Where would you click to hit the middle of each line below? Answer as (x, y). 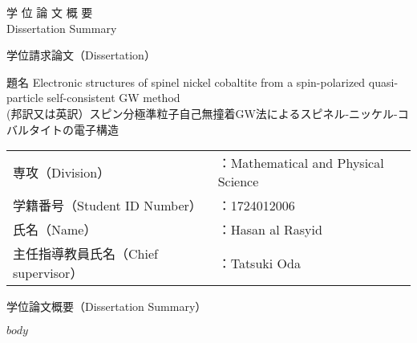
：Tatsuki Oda (259, 263)
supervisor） (48, 273)
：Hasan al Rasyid (270, 230)
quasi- (383, 82)
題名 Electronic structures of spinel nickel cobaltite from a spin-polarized (186, 82)
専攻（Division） (62, 172)
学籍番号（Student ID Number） (107, 206)
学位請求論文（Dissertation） (81, 55)
